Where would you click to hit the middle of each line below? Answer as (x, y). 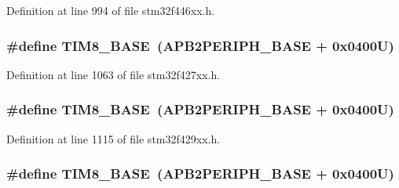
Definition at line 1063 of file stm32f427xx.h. (113, 74)
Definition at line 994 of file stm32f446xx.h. (111, 10)
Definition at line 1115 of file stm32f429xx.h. (113, 138)
